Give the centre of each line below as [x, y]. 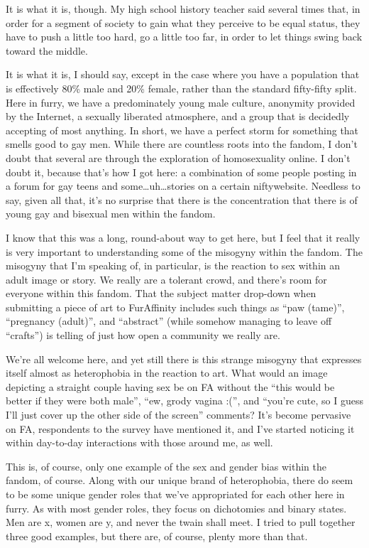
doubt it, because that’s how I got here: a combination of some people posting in [181, 172]
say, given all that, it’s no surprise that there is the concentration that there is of [182, 199]
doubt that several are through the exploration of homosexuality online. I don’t [178, 157]
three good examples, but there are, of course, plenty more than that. [157, 536]
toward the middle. [47, 50]
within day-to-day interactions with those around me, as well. [139, 442]
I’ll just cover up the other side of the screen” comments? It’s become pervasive [178, 415]
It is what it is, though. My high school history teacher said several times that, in [183, 9]
